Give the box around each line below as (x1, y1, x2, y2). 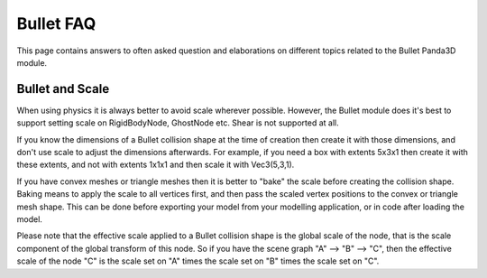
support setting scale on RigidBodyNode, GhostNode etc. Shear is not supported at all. (16, 117, 339, 128)
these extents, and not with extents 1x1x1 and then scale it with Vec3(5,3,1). (16, 159, 295, 171)
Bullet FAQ (16, 14, 96, 33)
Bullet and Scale (16, 81, 110, 97)
